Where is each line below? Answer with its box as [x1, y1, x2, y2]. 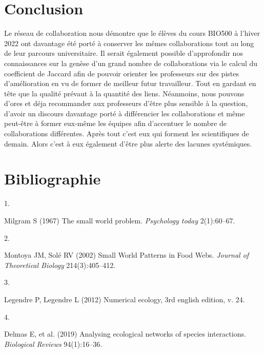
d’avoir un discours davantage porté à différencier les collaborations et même [4, 108, 245, 118]
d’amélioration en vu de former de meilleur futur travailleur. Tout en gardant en [4, 78, 256, 89]
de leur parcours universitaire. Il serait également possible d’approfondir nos [4, 48, 243, 58]
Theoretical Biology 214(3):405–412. [4, 259, 116, 270]
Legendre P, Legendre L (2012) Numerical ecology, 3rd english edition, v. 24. [4, 294, 245, 304]
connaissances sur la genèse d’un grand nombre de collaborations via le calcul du [4, 57, 258, 68]
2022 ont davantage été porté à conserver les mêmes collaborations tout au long [4, 37, 254, 48]
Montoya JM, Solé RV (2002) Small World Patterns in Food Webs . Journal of [4, 250, 249, 260]
